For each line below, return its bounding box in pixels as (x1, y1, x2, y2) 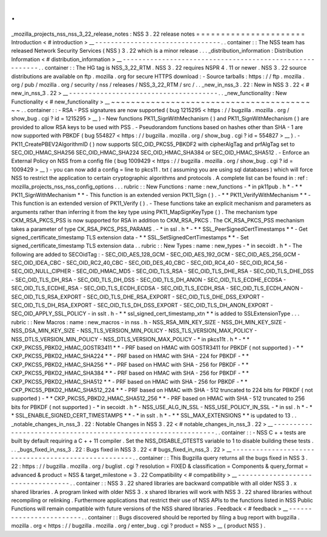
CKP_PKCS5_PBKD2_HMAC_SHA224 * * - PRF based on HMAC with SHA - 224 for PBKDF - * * (11, 352, 249, 360)
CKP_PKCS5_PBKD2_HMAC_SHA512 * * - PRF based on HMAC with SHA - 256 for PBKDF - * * (11, 378, 248, 385)
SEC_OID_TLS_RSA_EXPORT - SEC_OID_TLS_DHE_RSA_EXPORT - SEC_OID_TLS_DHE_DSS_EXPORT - (11, 293, 265, 300)
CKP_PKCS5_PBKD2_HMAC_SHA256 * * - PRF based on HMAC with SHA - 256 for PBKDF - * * (11, 361, 249, 368)
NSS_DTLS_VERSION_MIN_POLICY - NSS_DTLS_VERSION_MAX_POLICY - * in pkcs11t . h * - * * (11, 335, 250, 342)
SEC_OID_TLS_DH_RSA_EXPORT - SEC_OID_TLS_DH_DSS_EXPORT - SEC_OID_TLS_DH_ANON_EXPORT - (11, 302, 274, 309)
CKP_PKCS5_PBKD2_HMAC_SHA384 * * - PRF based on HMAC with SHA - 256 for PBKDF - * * (11, 370, 249, 377)
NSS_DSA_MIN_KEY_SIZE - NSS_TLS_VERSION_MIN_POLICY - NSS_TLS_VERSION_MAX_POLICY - (11, 327, 257, 335)
